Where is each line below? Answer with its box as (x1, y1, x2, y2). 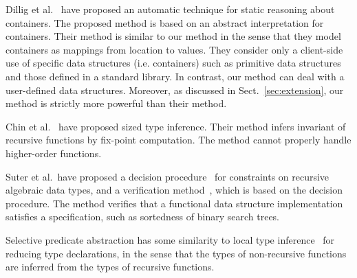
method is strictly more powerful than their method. (6, 96, 227, 111)
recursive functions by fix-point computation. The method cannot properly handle (6, 132, 351, 147)
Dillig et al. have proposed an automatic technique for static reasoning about (6, 2, 335, 16)
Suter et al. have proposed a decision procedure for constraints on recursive (6, 169, 329, 183)
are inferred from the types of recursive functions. (6, 259, 215, 274)
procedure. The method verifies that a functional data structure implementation (6, 196, 343, 210)
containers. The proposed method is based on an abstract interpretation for (6, 15, 324, 30)
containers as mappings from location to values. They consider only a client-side (6, 42, 343, 56)
